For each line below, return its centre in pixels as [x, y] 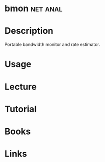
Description [29, 31]
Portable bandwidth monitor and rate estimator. [52, 45]
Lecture [21, 87]
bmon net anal [34, 9]
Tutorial [21, 109]
